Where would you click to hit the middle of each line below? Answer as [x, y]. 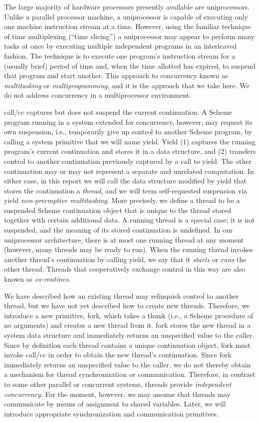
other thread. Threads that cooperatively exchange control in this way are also [125, 269]
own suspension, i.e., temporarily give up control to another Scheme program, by [128, 132]
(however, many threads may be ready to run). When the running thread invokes [128, 249]
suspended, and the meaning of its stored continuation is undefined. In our [118, 230]
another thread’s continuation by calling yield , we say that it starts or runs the [125, 259]
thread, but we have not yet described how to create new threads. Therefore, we [127, 305]
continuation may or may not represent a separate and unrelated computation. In [129, 171]
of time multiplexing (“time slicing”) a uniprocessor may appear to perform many [129, 36]
